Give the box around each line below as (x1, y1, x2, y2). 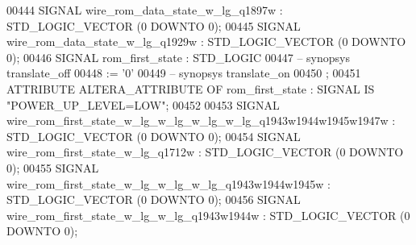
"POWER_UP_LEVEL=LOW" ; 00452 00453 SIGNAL (6, 96, 280, 113)
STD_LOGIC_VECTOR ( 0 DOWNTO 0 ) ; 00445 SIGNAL (6, 17, 301, 34)
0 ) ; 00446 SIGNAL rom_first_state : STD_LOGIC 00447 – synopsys (6, 48, 350, 65)
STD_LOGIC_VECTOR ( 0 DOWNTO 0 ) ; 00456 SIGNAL (6, 191, 301, 208)
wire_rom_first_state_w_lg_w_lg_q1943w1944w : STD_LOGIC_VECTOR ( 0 (6, 206, 410, 223)
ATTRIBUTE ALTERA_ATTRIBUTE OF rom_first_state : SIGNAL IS (6, 80, 375, 97)
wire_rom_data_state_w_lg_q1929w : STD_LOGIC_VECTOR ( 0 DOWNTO (6, 33, 406, 50)
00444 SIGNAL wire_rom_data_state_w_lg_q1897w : (6, 2, 283, 18)
